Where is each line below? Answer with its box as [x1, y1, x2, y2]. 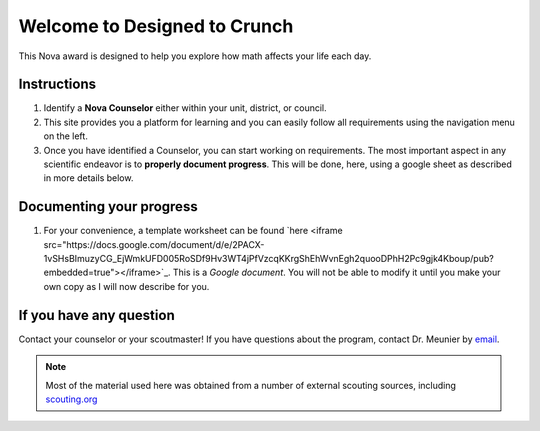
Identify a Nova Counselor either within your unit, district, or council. [43, 102, 327, 114]
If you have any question [18, 306, 175, 324]
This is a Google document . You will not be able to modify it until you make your [172, 266, 501, 279]
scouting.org [45, 393, 98, 405]
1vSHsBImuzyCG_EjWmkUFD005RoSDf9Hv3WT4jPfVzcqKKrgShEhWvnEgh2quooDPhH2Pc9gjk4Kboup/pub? [43, 253, 494, 265]
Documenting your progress [18, 198, 199, 215]
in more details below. [43, 172, 134, 184]
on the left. [43, 130, 89, 142]
